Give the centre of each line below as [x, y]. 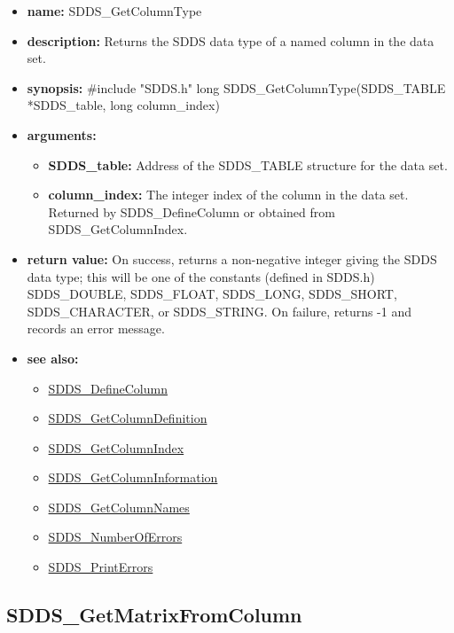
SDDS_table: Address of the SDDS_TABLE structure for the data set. [248, 164]
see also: [53, 358]
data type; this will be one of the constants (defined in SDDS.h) [201, 276]
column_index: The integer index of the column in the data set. [228, 195]
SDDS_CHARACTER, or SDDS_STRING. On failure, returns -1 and [219, 311]
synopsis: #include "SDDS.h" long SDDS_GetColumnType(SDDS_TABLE [236, 87]
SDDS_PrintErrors [101, 567]
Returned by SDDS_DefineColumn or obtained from [192, 211]
